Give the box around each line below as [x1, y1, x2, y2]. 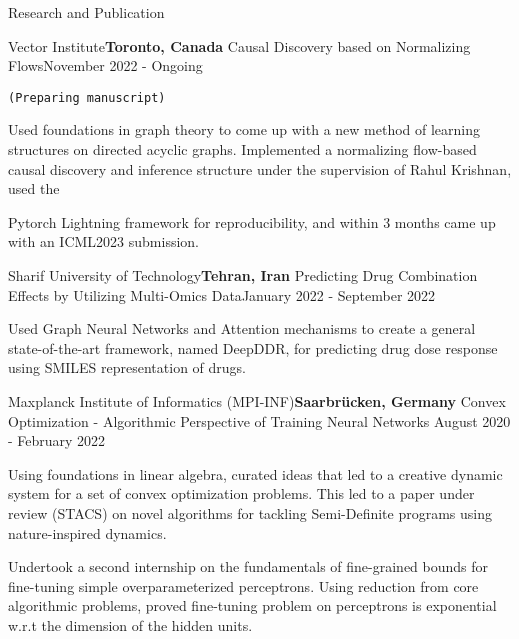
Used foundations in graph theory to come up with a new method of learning [8, 119, 481, 140]
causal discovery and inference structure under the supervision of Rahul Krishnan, [8, 158, 512, 179]
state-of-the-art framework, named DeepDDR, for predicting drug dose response [8, 337, 498, 358]
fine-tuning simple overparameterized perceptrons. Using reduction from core [8, 575, 479, 596]
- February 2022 [8, 430, 106, 451]
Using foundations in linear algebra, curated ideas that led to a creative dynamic [8, 463, 503, 484]
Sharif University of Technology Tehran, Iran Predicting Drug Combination [8, 265, 478, 285]
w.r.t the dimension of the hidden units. [8, 614, 253, 635]
